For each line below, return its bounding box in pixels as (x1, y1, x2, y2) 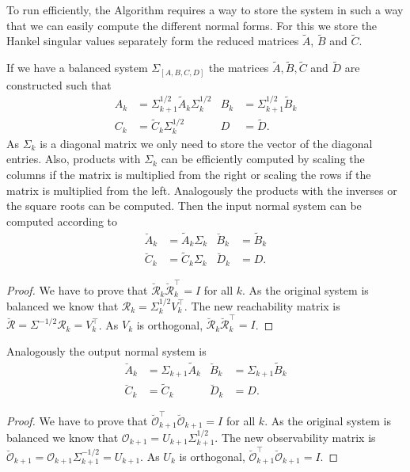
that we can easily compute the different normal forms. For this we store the (6, 17, 378, 33)
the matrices (208, 59, 269, 76)
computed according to (6, 212, 118, 229)
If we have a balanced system (6, 59, 148, 76)
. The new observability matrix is (214, 428, 376, 445)
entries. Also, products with (6, 150, 141, 167)
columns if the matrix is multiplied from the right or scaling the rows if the (6, 166, 371, 183)
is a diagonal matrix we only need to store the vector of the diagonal (40, 135, 373, 151)
